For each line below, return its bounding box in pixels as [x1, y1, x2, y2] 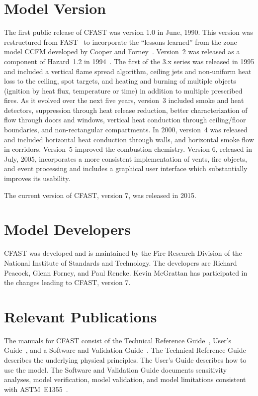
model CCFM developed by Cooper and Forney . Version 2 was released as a [4, 46, 240, 57]
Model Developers [4, 219, 131, 239]
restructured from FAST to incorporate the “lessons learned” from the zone [4, 36, 237, 47]
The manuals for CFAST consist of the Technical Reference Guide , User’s [4, 335, 232, 345]
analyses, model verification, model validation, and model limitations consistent [4, 374, 246, 385]
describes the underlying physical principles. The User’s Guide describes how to [4, 355, 247, 365]
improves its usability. [4, 173, 71, 184]
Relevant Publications [4, 306, 157, 326]
